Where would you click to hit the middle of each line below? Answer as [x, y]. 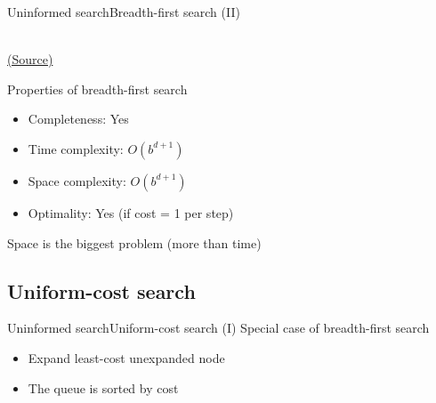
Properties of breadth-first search [97, 89]
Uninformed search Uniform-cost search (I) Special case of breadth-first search [218, 328]
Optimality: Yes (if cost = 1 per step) [131, 212]
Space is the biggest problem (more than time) [134, 242]
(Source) [30, 59]
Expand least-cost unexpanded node [126, 357]
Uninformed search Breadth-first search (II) [124, 12]
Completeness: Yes [78, 119]
